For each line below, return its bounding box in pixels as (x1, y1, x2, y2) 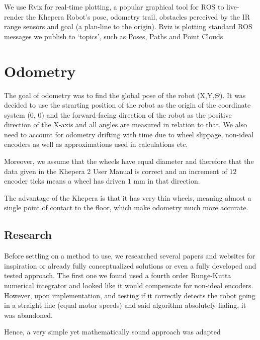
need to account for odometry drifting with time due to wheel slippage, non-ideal (4, 129, 254, 139)
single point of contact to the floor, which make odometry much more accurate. (4, 202, 248, 213)
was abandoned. (4, 309, 53, 320)
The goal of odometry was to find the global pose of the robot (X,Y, (4, 90, 215, 100)
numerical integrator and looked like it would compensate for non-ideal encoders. (4, 280, 253, 291)
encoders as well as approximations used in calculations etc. (4, 139, 188, 149)
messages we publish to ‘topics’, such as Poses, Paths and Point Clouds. (4, 31, 225, 41)
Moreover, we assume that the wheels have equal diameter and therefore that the (4, 156, 254, 166)
